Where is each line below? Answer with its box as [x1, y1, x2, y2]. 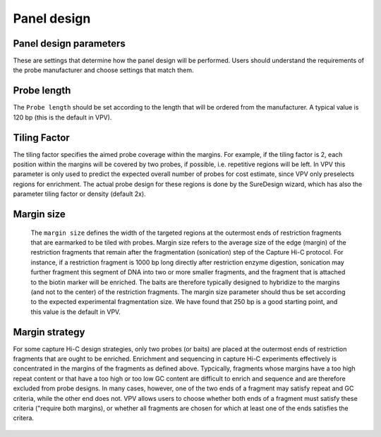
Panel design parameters [13, 37, 126, 49]
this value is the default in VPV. [30, 308, 121, 316]
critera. [13, 414, 35, 422]
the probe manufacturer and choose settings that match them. [13, 66, 194, 74]
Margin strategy [13, 326, 85, 338]
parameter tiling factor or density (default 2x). [13, 190, 146, 198]
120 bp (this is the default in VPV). [13, 113, 112, 122]
